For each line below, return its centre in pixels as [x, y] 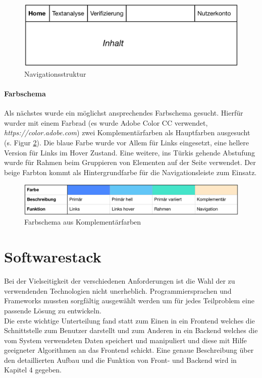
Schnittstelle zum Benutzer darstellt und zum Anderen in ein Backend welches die [131, 330]
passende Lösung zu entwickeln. [53, 310]
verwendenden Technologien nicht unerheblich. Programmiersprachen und [118, 290]
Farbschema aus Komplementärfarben [83, 222]
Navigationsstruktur [55, 73]
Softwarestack [53, 257]
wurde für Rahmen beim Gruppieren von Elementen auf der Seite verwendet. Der [130, 162]
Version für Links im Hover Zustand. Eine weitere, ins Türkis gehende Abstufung [129, 152]
